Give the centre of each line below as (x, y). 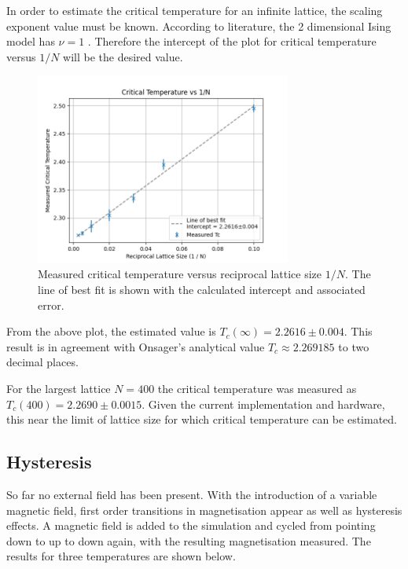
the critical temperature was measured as (257, 389)
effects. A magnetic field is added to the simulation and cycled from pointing (191, 525)
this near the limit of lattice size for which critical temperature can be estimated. (202, 419)
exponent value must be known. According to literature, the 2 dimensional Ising (199, 26)
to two (354, 346)
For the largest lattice (59, 389)
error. (51, 305)
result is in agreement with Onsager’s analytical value (136, 346)
